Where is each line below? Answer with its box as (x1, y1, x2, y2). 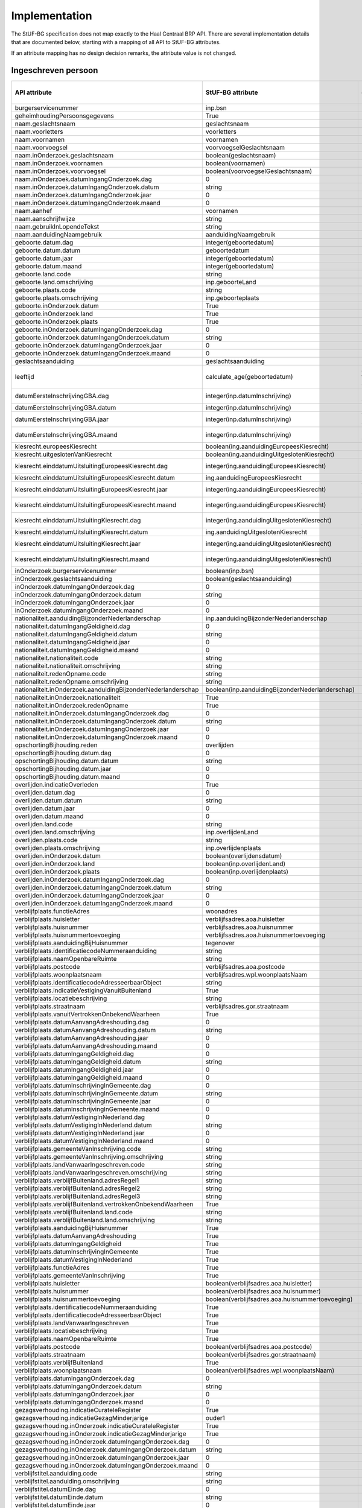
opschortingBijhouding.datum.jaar (14, 765, 112, 773)
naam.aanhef (14, 207, 52, 215)
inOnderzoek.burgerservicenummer (14, 567, 117, 575)
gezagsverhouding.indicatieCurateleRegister (14, 1406, 142, 1415)
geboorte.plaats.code (14, 286, 76, 294)
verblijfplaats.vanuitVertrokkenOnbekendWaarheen (14, 1010, 160, 1019)
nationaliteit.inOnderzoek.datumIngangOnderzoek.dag (14, 709, 169, 718)
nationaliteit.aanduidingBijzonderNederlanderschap (14, 614, 161, 623)
